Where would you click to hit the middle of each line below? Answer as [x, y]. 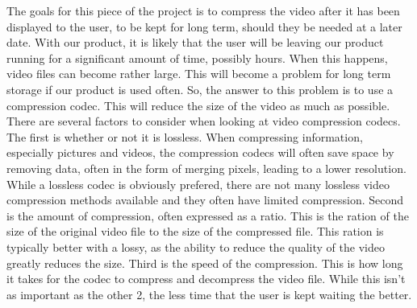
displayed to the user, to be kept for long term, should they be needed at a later [204, 26]
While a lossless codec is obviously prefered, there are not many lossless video [198, 184]
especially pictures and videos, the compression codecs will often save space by [200, 152]
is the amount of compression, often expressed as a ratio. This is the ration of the [208, 215]
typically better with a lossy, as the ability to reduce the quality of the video [196, 246]
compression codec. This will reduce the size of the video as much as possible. [198, 105]
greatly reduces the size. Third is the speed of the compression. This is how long [205, 263]
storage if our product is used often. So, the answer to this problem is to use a [200, 89]
